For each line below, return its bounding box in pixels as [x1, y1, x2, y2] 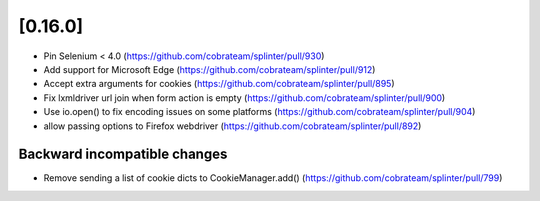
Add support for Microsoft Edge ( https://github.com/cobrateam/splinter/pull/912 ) [43, 63, 376, 75]
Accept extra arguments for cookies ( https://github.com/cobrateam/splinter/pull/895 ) [43, 78, 395, 90]
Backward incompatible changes [18, 146, 228, 163]
